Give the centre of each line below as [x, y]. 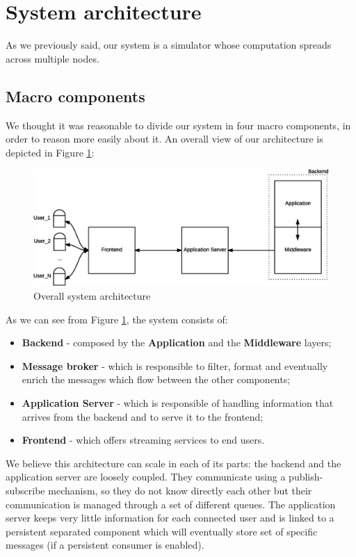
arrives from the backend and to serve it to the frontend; [143, 416]
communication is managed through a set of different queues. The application [171, 504]
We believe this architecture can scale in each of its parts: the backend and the [173, 463]
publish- [306, 477]
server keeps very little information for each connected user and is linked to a [170, 518]
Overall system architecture [92, 296]
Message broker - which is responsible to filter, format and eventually [175, 365]
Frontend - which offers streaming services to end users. [143, 440]
